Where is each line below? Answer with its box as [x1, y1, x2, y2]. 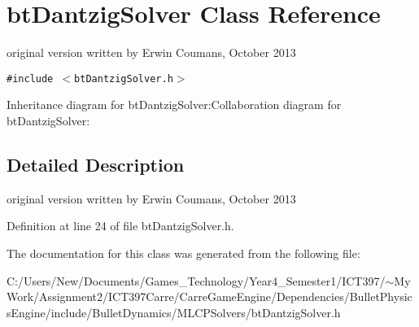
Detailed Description [7, 151, 185, 177]
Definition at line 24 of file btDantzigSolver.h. [7, 217, 234, 234]
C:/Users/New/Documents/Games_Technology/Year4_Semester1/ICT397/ [7, 272, 386, 289]
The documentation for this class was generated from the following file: [7, 244, 360, 261]
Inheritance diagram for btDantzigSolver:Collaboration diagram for [7, 96, 342, 113]
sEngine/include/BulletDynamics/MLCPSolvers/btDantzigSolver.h [7, 303, 341, 320]
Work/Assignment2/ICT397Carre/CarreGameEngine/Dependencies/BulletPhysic [7, 288, 412, 305]
